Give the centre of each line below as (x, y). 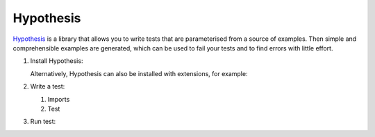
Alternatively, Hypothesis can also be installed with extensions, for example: (139, 73)
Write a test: (48, 86)
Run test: (43, 122)
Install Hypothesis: (57, 61)
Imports (59, 99)
